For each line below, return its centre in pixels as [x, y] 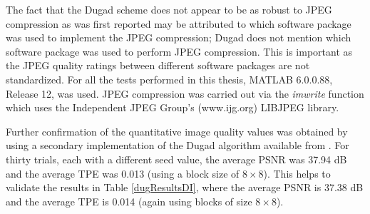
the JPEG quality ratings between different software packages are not [158, 65]
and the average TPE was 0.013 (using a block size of [123, 173]
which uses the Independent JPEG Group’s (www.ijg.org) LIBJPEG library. [173, 107]
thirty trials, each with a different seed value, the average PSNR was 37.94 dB [176, 159]
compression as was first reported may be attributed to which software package [179, 23]
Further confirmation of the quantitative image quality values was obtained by [177, 131]
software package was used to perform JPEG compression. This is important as [179, 51]
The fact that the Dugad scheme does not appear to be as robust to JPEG [169, 9]
